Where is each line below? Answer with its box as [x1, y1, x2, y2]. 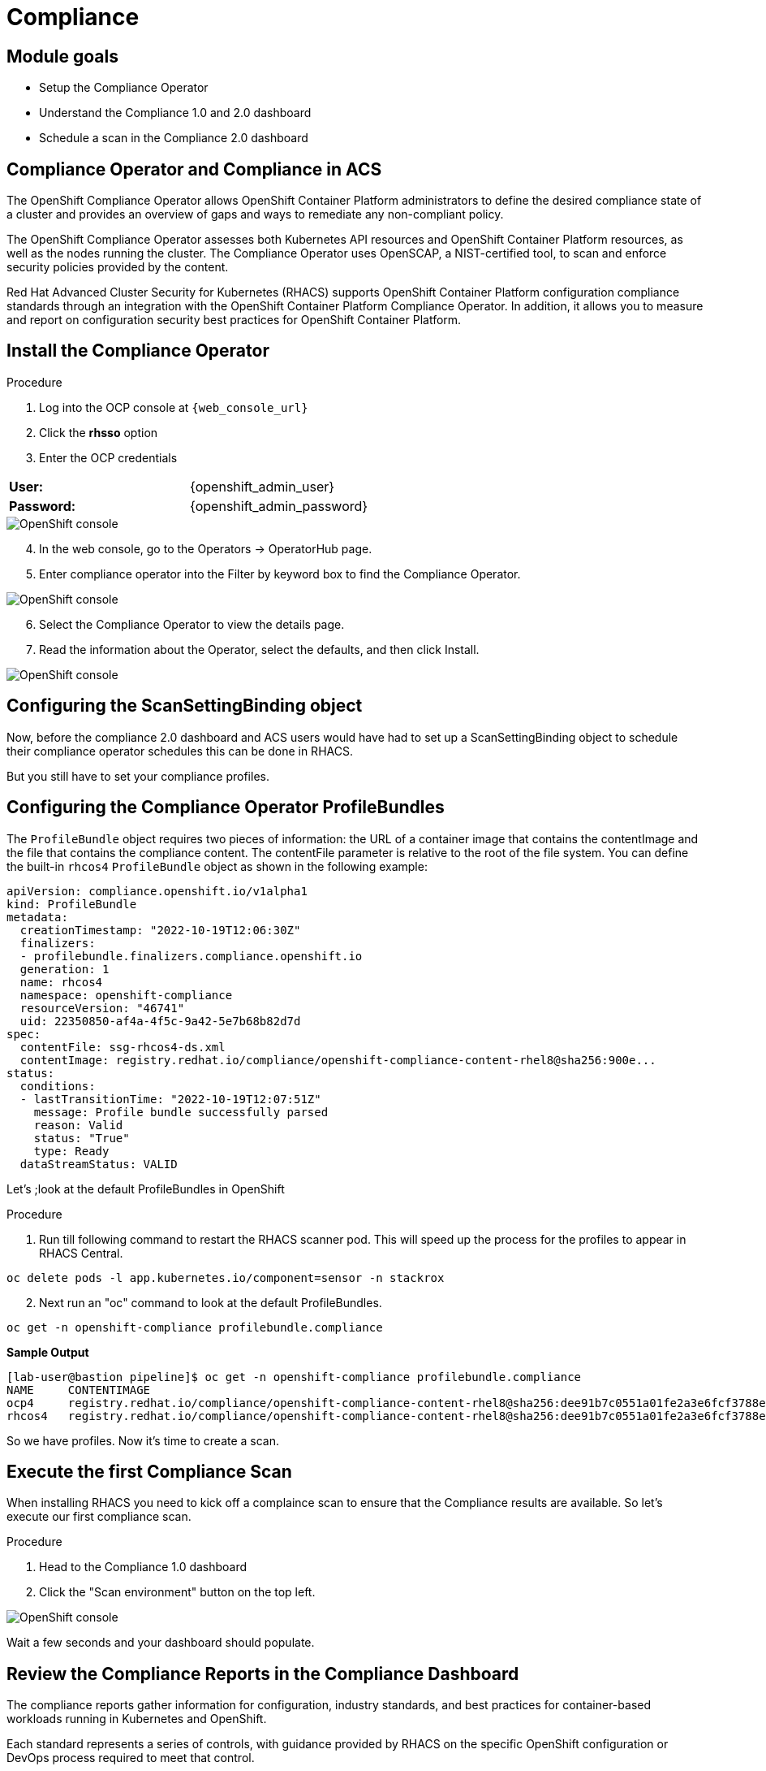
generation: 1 [19, 962, 110, 976]
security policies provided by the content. [6, 260, 229, 275]
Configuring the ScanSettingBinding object [6, 695, 363, 717]
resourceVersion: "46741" [19, 1001, 185, 1015]
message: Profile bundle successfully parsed [33, 1105, 329, 1119]
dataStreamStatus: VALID [19, 1157, 178, 1171]
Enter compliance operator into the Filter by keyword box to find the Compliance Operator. [39, 566, 521, 581]
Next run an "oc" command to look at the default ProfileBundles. [39, 1295, 382, 1310]
